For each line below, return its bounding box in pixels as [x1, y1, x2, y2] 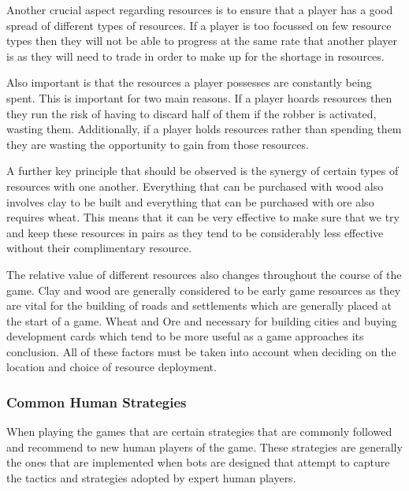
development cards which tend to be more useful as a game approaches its [6, 328, 364, 344]
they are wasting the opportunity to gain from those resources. [6, 136, 309, 152]
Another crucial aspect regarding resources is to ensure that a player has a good [6, 2, 393, 17]
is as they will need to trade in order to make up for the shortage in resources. [6, 47, 385, 64]
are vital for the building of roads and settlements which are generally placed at [6, 297, 392, 314]
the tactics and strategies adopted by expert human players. [6, 470, 296, 486]
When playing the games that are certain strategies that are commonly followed [6, 423, 392, 440]
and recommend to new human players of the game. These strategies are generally [6, 438, 403, 455]
